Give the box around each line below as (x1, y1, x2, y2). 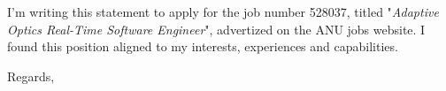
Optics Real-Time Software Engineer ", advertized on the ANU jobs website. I (7, 19, 426, 38)
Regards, (7, 66, 55, 85)
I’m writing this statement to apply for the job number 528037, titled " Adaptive (7, 3, 439, 20)
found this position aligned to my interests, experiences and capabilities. (7, 37, 398, 56)
